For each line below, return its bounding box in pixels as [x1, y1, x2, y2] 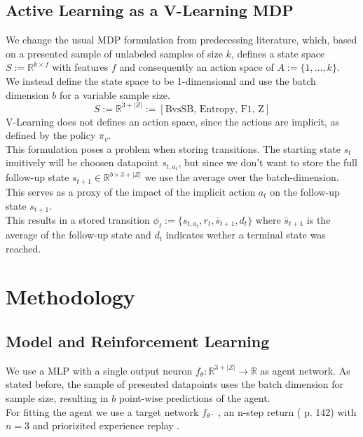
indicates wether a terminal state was [165, 227, 326, 242]
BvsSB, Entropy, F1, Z [165, 104, 264, 114]
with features [52, 60, 109, 74]
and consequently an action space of [119, 60, 274, 74]
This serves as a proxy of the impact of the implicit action [6, 184, 256, 199]
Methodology [6, 282, 135, 311]
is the [306, 212, 331, 227]
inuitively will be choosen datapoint [6, 155, 159, 170]
